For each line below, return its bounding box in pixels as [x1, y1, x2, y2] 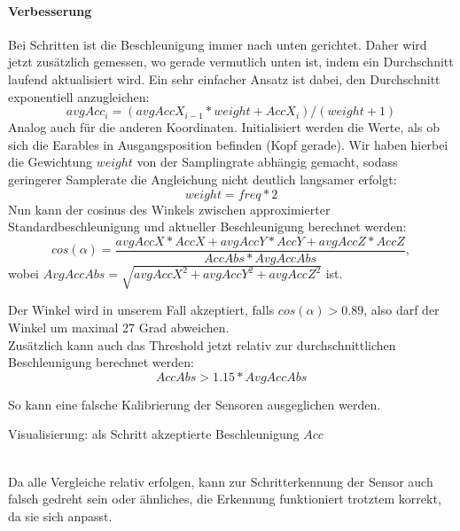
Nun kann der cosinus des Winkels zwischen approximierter [8, 199, 331, 218]
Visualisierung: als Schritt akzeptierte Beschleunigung [8, 425, 300, 443]
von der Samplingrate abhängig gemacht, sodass [136, 152, 398, 171]
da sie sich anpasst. [8, 506, 113, 525]
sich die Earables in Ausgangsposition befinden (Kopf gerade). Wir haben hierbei [8, 135, 448, 153]
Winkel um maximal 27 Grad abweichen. [8, 317, 230, 336]
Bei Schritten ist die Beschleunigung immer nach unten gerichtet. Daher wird [8, 35, 427, 53]
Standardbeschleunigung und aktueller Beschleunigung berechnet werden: [8, 217, 407, 236]
